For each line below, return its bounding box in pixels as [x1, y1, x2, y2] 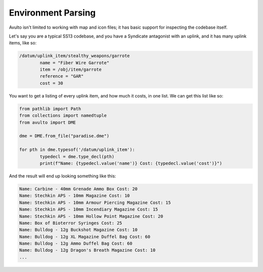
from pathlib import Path [19, 106, 81, 112]
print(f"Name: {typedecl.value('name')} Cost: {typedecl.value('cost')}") [39, 160, 223, 166]
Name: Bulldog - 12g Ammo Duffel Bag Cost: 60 [19, 241, 132, 246]
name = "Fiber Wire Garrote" [39, 60, 110, 65]
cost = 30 [39, 80, 63, 86]
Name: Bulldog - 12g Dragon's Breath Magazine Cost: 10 [19, 248, 156, 253]
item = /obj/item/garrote [39, 67, 102, 73]
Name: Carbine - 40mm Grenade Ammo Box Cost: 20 [19, 186, 138, 192]
